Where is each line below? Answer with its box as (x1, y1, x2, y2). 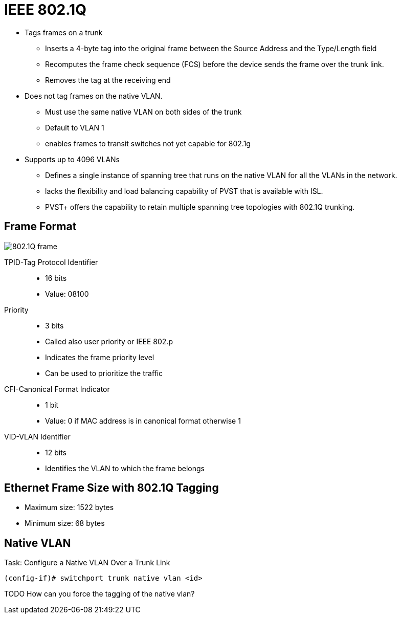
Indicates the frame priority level (45, 352, 154, 362)
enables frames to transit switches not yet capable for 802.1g (45, 139, 251, 148)
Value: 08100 (45, 289, 89, 298)
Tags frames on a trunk (25, 28, 103, 37)
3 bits (45, 321, 64, 330)
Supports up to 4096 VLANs (25, 154, 120, 164)
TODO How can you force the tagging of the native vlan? (4, 589, 195, 599)
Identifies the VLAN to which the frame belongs (45, 463, 205, 473)
